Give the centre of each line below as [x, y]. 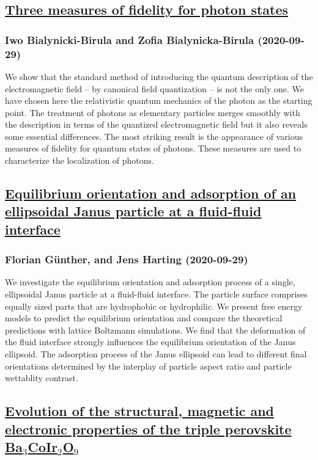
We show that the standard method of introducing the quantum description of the [159, 76]
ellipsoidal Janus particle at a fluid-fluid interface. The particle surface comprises [156, 294]
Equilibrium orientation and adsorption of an [151, 193]
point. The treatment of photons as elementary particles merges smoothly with [153, 112]
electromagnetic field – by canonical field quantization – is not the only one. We [154, 88]
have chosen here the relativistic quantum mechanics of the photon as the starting [159, 100]
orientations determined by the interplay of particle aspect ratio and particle [148, 366]
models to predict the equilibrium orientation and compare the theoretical [144, 318]
